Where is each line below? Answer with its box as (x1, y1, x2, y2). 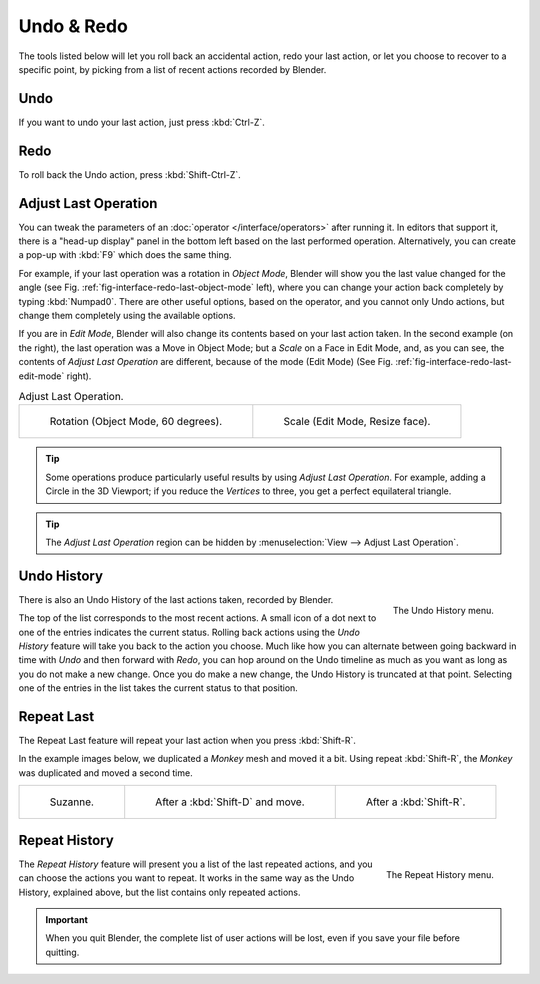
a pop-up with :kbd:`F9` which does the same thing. (18, 249, 232, 261)
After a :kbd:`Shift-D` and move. (155, 795, 305, 809)
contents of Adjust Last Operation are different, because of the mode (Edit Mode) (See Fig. (18, 356, 394, 368)
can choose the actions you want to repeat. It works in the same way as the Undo (18, 872, 355, 884)
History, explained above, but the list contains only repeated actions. (18, 886, 301, 898)
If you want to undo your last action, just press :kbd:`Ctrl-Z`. (18, 116, 265, 128)
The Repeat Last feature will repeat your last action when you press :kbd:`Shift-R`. (18, 735, 357, 747)
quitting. (45, 946, 80, 958)
